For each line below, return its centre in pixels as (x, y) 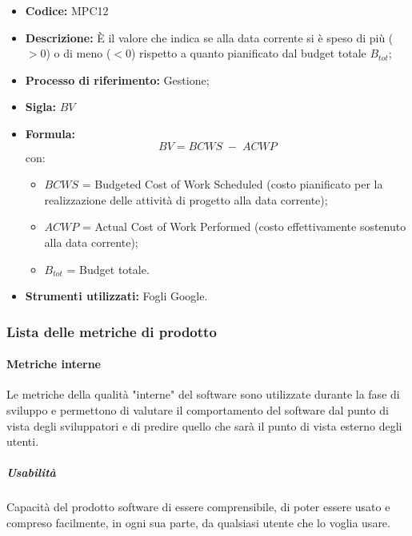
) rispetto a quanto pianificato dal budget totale (249, 53)
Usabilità (31, 472)
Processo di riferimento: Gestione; (117, 79)
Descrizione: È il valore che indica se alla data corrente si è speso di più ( (209, 37)
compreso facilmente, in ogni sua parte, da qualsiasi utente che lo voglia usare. (198, 522)
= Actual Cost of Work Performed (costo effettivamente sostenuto (244, 226)
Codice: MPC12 (67, 10)
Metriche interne (54, 364)
